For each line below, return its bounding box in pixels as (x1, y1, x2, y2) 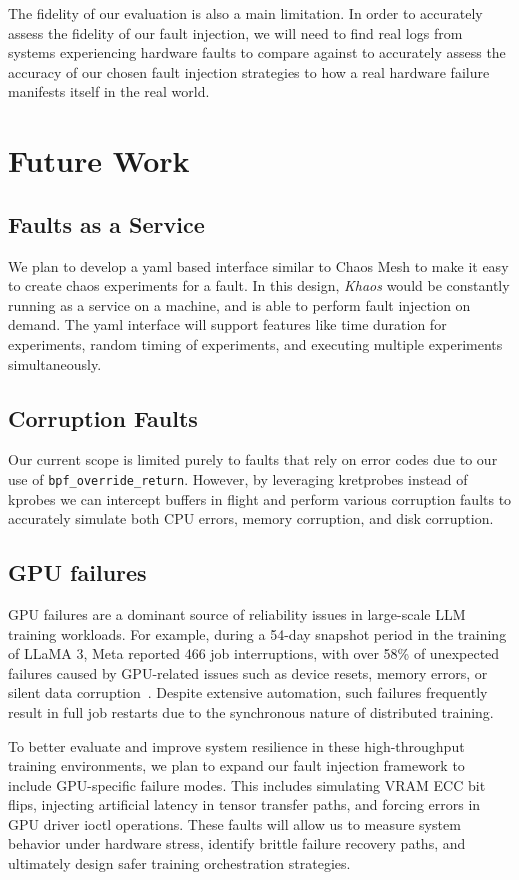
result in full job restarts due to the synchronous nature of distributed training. (8, 701, 494, 722)
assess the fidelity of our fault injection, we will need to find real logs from (8, 22, 463, 43)
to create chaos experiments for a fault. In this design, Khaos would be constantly (8, 275, 510, 296)
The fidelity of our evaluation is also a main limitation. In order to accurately (8, 3, 483, 23)
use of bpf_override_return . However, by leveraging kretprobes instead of (8, 468, 468, 489)
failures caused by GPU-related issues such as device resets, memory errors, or (8, 662, 488, 683)
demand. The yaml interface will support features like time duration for (8, 314, 447, 335)
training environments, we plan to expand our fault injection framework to (8, 755, 465, 776)
